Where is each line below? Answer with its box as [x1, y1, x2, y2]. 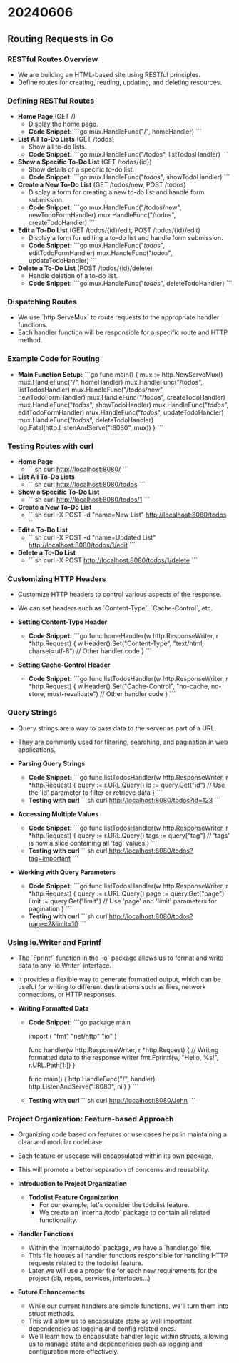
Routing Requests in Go [7, 33, 114, 45]
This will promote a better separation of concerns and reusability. [17, 1166, 210, 1174]
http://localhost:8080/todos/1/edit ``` [28, 541, 136, 550]
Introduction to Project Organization [17, 1179, 127, 1188]
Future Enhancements [17, 1288, 86, 1297]
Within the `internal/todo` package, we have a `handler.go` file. [28, 1244, 212, 1252]
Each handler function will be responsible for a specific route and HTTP [17, 328, 228, 337]
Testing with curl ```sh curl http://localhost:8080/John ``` [28, 1096, 196, 1104]
